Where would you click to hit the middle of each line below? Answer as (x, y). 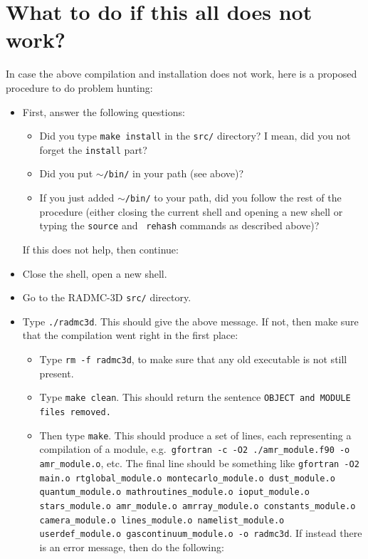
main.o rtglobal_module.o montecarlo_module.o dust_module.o (187, 478)
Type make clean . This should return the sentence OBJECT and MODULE (195, 397)
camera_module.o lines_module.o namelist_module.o (162, 520)
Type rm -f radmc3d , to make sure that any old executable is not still (193, 359)
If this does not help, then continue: (100, 249)
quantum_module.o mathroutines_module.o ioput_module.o (175, 492)
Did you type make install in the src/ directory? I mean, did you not (195, 136)
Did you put (66, 173)
